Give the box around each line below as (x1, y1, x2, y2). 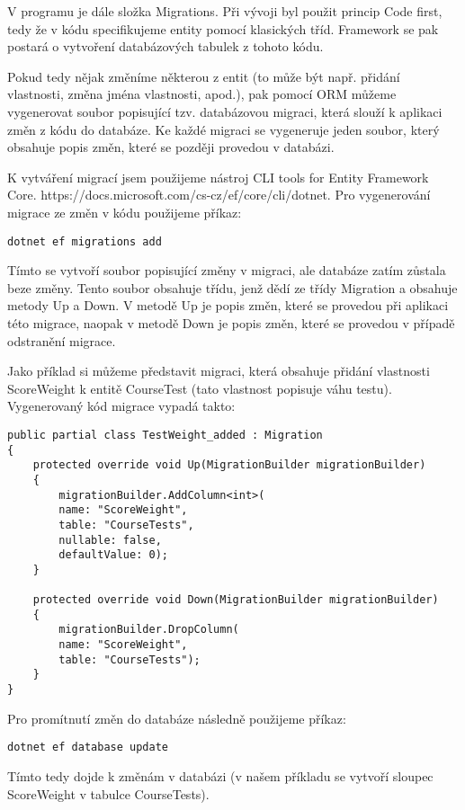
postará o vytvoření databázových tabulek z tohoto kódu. (7, 37, 324, 56)
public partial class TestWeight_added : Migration (7, 428, 323, 441)
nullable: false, (58, 533, 162, 547)
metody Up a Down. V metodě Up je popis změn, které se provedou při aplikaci (7, 296, 449, 315)
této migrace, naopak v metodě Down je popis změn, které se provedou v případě (7, 313, 455, 332)
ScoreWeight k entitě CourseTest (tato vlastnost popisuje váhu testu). (7, 378, 392, 397)
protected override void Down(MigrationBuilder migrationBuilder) (32, 593, 439, 607)
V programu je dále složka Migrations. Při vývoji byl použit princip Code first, (7, 2, 443, 20)
